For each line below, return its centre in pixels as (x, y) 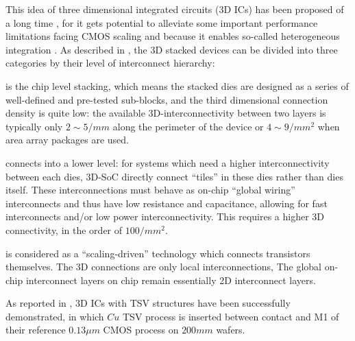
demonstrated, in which (55, 316)
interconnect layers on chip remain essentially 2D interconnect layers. (171, 280)
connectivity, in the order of (64, 230)
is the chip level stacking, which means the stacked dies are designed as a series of (177, 85)
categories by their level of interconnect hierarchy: (110, 63)
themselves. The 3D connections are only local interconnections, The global (163, 267)
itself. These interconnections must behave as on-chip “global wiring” (150, 190)
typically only (34, 126)
